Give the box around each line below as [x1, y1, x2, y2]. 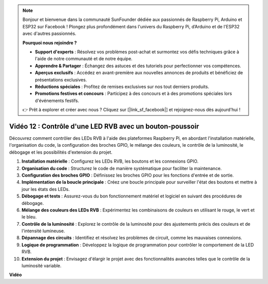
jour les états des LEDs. [21, 186, 70, 192]
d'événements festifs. [35, 97, 79, 103]
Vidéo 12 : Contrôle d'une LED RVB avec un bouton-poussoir [9, 122, 200, 130]
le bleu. [21, 214, 37, 220]
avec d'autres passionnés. [22, 30, 76, 37]
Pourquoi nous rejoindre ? [22, 40, 77, 46]
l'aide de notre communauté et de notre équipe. [35, 56, 133, 62]
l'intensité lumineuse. [21, 228, 66, 234]
